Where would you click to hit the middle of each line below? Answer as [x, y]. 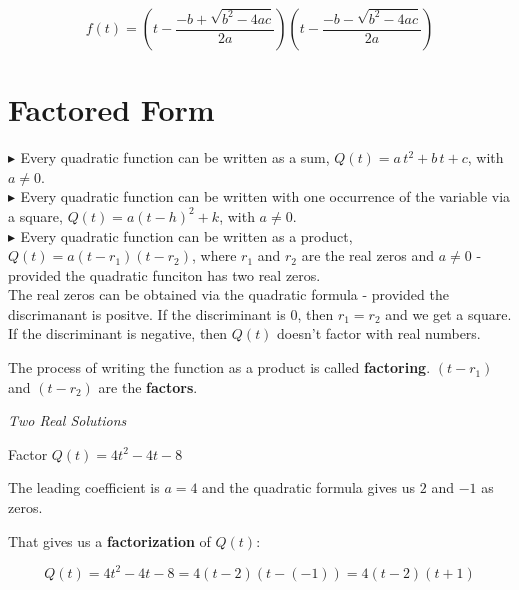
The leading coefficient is [84, 487]
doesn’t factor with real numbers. [379, 333]
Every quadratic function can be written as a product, [186, 235]
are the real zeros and [368, 255]
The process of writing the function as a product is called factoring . [219, 367]
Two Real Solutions [67, 420]
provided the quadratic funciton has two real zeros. [164, 274]
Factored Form [111, 109]
